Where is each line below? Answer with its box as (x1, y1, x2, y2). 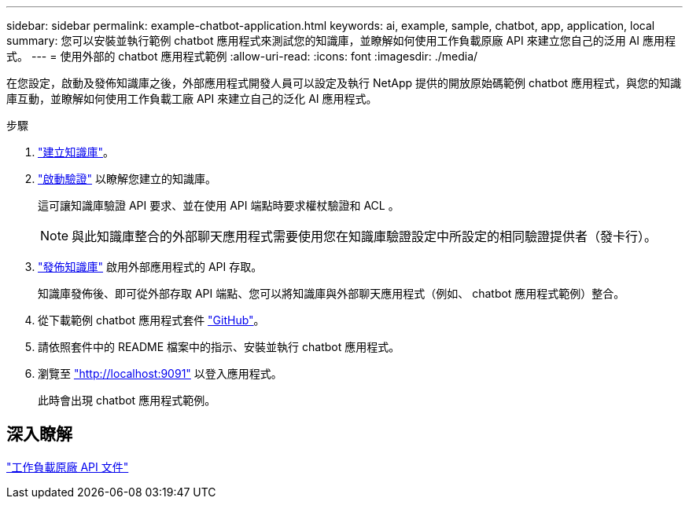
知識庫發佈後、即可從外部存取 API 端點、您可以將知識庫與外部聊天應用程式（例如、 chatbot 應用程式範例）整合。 (38, 287, 625, 300)
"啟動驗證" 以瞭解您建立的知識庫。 (38, 172, 216, 185)
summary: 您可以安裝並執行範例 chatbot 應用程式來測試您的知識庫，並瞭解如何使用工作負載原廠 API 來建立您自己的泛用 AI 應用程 (6, 34, 676, 47)
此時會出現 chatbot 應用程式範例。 (38, 393, 216, 407)
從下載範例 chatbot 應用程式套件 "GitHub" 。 (38, 313, 265, 327)
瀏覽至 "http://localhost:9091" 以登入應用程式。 (38, 367, 282, 380)
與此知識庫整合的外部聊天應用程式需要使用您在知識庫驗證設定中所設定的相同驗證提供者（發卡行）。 (72, 229, 658, 244)
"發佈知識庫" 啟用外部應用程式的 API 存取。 (38, 260, 263, 273)
